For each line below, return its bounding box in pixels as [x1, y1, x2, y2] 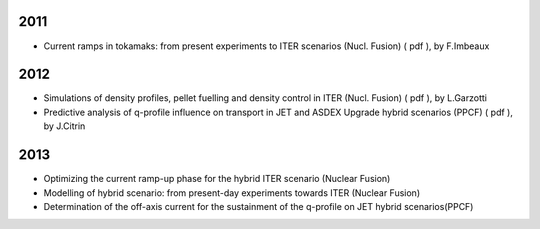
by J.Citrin [43, 120, 86, 132]
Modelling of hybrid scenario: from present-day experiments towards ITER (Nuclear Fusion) [43, 186, 420, 199]
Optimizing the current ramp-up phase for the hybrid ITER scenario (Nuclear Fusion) [43, 173, 391, 185]
